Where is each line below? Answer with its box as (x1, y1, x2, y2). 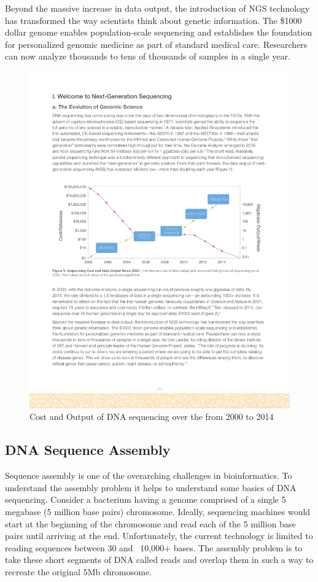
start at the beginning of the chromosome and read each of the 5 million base (5, 517, 296, 530)
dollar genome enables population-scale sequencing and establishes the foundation (5, 26, 312, 39)
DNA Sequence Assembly (5, 440, 171, 459)
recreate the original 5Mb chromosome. (5, 565, 152, 578)
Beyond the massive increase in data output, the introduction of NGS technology (5, 2, 310, 14)
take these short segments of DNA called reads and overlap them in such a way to (5, 553, 314, 566)
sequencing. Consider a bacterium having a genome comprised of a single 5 (5, 493, 286, 506)
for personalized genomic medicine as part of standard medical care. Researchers (5, 37, 308, 50)
